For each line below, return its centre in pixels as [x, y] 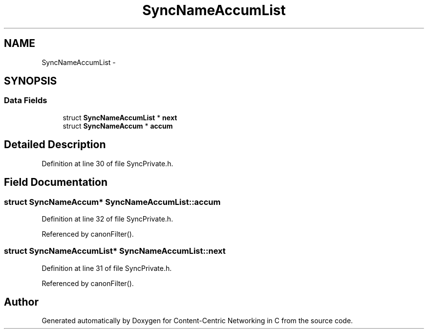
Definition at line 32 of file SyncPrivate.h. [107, 219]
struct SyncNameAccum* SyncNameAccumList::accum [112, 202]
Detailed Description [55, 145]
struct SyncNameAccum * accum [118, 126]
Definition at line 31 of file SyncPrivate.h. [107, 268]
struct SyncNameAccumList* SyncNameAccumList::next [115, 251]
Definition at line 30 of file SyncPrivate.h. [107, 163]
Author [21, 302]
